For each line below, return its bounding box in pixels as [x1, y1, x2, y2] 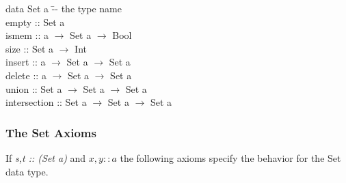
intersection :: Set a [5, 95, 87, 109]
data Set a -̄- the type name [5, 1, 122, 15]
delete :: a [5, 68, 46, 82]
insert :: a [5, 55, 46, 69]
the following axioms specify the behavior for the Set [120, 150, 341, 165]
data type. [5, 164, 49, 178]
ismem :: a [5, 28, 49, 42]
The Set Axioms [5, 124, 96, 141]
